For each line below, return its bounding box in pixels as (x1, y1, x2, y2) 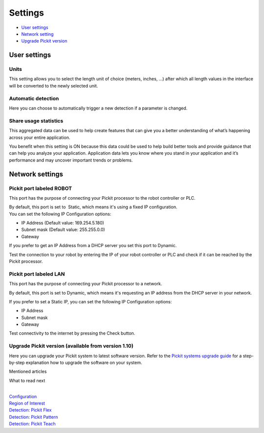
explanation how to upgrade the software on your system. (25, 360, 142, 365)
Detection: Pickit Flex (9, 407, 52, 413)
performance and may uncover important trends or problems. (9, 157, 133, 163)
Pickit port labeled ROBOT (9, 185, 72, 192)
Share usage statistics (9, 117, 64, 124)
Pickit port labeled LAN (9, 271, 65, 277)
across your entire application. (9, 135, 70, 140)
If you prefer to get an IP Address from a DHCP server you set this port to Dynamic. (9, 243, 177, 249)
